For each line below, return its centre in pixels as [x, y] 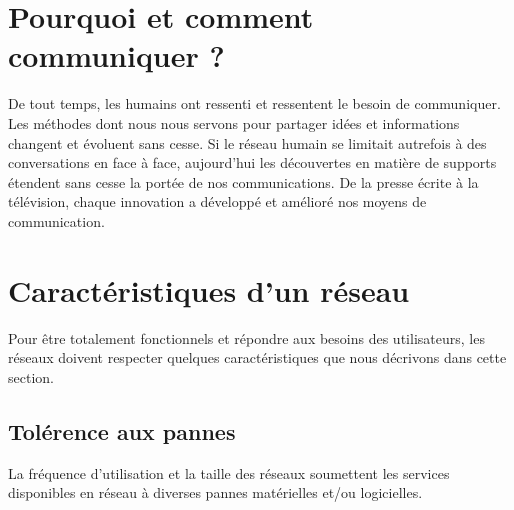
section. [31, 376]
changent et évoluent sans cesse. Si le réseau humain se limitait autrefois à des [247, 142]
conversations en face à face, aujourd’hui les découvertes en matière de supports [252, 162]
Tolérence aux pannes [122, 430]
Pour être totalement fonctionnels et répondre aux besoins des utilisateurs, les [246, 337]
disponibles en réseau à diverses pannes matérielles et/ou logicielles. [215, 492]
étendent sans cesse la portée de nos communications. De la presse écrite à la [243, 181]
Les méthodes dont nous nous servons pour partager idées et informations [234, 122]
